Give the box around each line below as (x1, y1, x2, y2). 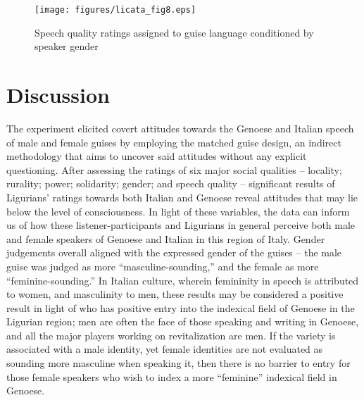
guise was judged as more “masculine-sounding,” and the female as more (6, 258, 319, 273)
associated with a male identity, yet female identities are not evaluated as (6, 342, 323, 356)
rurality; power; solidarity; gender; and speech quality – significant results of (6, 176, 335, 191)
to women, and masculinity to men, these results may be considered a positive (6, 287, 344, 301)
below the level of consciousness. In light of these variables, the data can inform (6, 204, 350, 218)
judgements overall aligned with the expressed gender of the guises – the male (6, 245, 342, 260)
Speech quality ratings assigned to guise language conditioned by (34, 25, 314, 39)
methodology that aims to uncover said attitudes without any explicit (6, 149, 307, 163)
